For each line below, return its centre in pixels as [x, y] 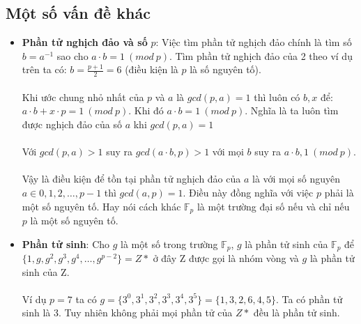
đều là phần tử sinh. [297, 313]
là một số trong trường [169, 244]
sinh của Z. [46, 271]
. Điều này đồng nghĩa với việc [248, 192]
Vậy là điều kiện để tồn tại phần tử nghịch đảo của [131, 179]
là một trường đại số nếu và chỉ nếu [273, 206]
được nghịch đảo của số [72, 124]
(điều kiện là [152, 69]
